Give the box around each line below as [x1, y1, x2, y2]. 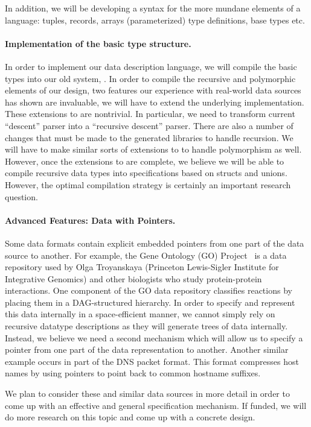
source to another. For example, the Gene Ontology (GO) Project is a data [5, 248, 287, 261]
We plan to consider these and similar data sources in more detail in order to [5, 387, 290, 400]
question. [5, 190, 38, 203]
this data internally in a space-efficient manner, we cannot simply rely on [5, 308, 275, 320]
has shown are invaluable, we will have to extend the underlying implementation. [5, 95, 304, 108]
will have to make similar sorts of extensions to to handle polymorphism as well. [5, 143, 302, 156]
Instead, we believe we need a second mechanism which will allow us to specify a [5, 331, 303, 344]
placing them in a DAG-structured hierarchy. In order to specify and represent [5, 296, 295, 308]
